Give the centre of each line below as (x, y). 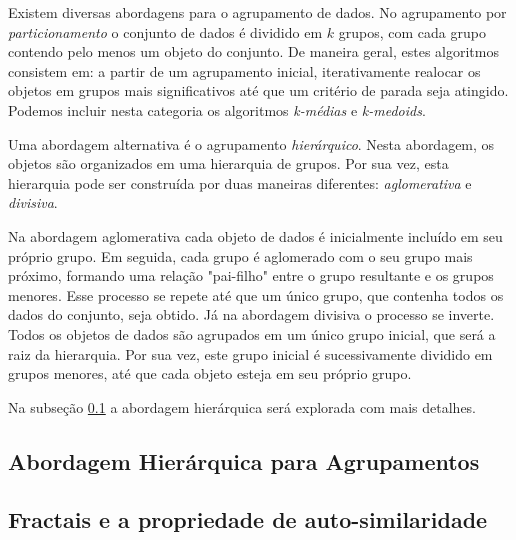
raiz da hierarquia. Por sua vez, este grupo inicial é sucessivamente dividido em (250, 353)
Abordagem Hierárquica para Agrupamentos (244, 460)
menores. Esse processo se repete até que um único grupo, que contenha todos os (256, 294)
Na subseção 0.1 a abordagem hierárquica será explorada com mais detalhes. (242, 406)
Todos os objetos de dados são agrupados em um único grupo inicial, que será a (252, 333)
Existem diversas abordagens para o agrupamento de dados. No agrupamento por (257, 12)
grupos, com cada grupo (412, 31)
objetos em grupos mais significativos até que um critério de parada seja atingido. (258, 90)
